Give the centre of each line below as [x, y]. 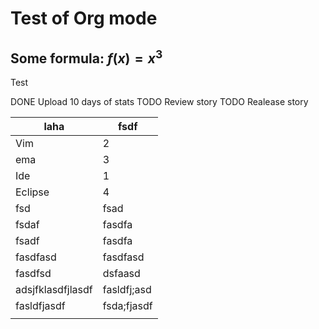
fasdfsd [33, 273]
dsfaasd [121, 273]
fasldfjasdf [40, 305]
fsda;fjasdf [127, 305]
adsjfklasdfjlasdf [54, 289]
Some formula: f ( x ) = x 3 [86, 57]
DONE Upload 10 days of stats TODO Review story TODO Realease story [159, 101]
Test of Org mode [84, 18]
